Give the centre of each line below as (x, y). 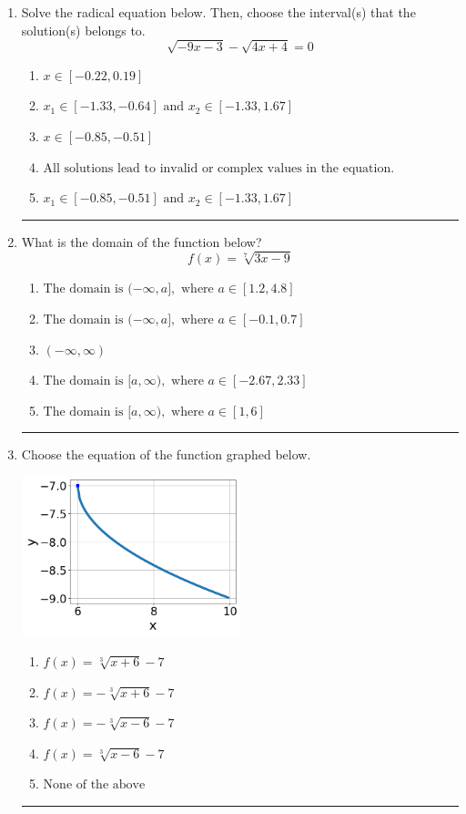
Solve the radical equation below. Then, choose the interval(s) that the (218, 12)
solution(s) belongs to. (83, 30)
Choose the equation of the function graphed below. (166, 454)
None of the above (94, 785)
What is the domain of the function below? (142, 241)
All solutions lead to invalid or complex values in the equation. (219, 168)
